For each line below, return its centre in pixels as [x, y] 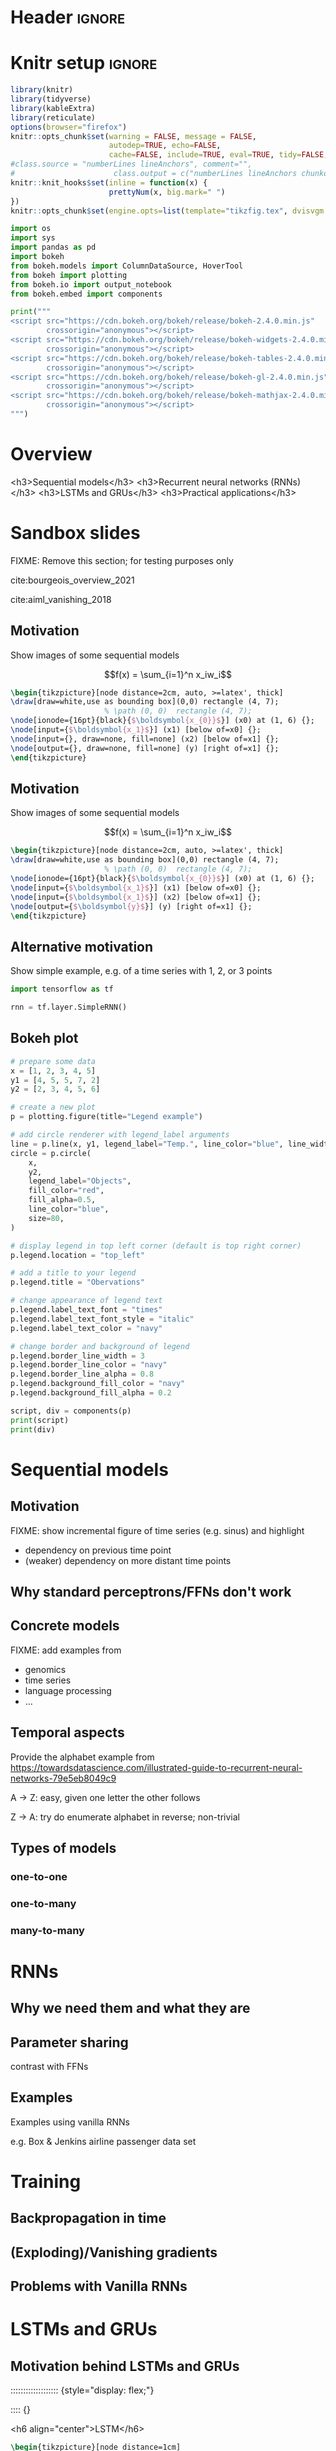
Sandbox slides [75, 533]
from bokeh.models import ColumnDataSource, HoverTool [127, 266]
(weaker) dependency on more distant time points [128, 1560]
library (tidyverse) [51, 99]
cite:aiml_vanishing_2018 [61, 599]
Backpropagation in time [88, 2218]
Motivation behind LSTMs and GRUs [125, 2366]
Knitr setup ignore [84, 63]
